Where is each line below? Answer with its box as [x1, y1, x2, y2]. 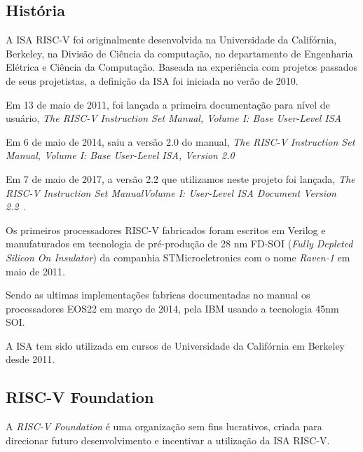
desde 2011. [6, 352, 55, 367]
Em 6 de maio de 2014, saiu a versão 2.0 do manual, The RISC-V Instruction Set [6, 134, 355, 149]
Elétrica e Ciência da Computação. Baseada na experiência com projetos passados [6, 60, 358, 74]
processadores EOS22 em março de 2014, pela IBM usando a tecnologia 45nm [6, 301, 339, 315]
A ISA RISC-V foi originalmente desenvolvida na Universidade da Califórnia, [6, 32, 337, 47]
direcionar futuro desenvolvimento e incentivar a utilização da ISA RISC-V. [6, 432, 330, 447]
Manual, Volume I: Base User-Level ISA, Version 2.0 [6, 148, 235, 163]
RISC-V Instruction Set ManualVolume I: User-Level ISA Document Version [6, 185, 336, 200]
